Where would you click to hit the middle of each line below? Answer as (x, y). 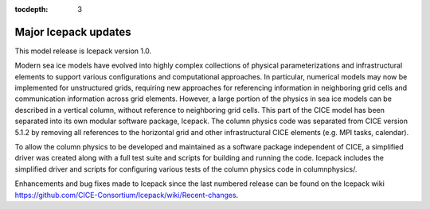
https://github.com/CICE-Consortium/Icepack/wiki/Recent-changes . (127, 195)
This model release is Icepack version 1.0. (83, 51)
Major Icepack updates (73, 32)
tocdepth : (31, 9)
